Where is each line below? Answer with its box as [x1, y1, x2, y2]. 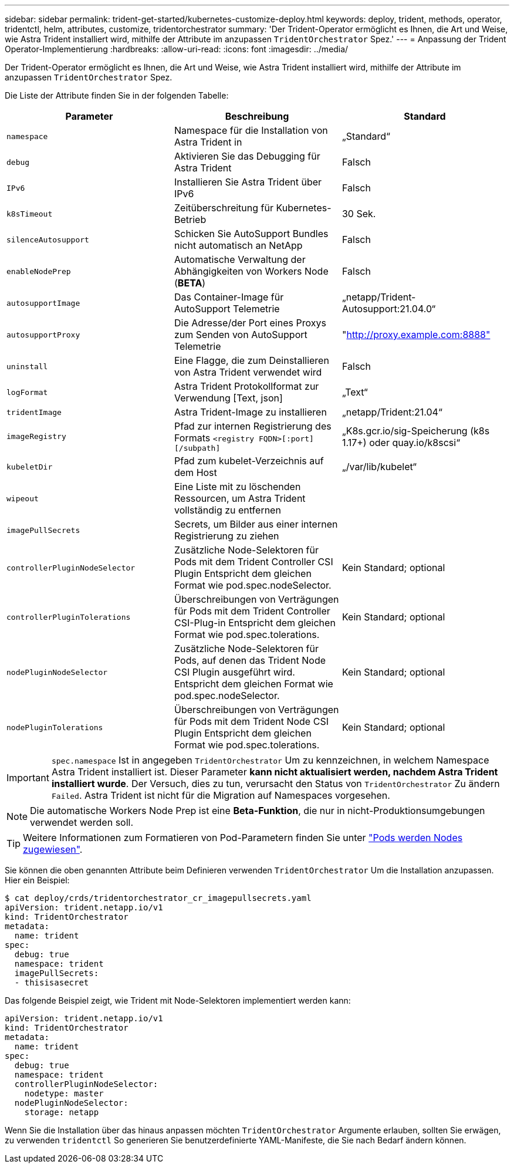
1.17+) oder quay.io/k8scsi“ [341, 436, 461, 448]
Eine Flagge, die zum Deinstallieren [174, 355, 329, 366]
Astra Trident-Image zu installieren [174, 406, 327, 418]
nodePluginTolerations [6, 723, 103, 732]
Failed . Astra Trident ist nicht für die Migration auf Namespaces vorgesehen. [51, 789, 390, 801]
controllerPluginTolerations [6, 612, 131, 622]
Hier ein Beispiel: [5, 875, 70, 885]
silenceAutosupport [6, 235, 89, 244]
